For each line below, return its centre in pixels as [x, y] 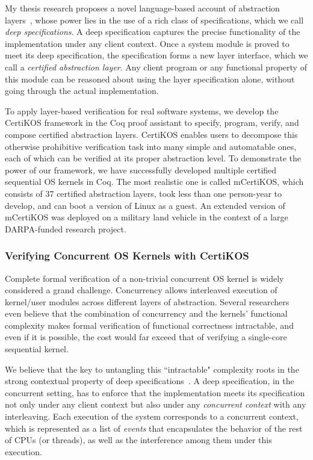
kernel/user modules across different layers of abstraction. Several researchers [147, 301]
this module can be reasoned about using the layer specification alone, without [150, 79]
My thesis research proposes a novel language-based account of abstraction [142, 8]
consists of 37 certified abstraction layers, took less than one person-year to [144, 193]
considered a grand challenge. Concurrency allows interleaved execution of [141, 290]
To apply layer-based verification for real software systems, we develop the [142, 110]
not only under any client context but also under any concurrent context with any [156, 404]
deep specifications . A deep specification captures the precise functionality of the [153, 32]
